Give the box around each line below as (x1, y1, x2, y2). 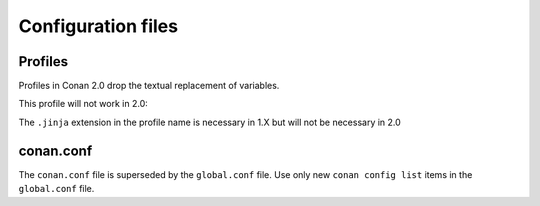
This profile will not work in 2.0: (18, 98, 149, 110)
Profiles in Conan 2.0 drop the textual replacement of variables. (18, 80, 280, 92)
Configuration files (18, 15, 179, 37)
